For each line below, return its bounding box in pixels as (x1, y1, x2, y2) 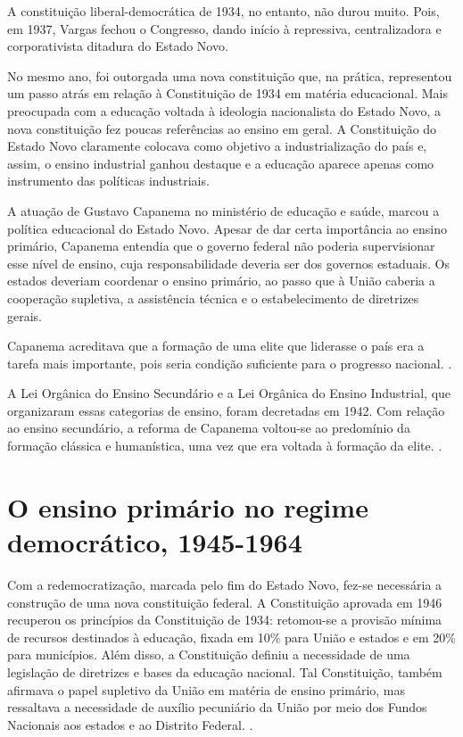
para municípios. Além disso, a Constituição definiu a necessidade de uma (7, 645, 410, 664)
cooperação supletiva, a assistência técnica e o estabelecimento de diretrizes (7, 288, 419, 307)
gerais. (7, 306, 43, 325)
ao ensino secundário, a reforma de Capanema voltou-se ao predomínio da (7, 418, 410, 437)
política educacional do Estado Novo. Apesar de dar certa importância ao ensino (7, 219, 447, 237)
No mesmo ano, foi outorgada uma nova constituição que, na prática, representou (7, 66, 452, 85)
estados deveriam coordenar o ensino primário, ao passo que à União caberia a (7, 271, 435, 290)
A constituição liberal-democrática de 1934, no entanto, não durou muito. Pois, (7, 2, 440, 20)
